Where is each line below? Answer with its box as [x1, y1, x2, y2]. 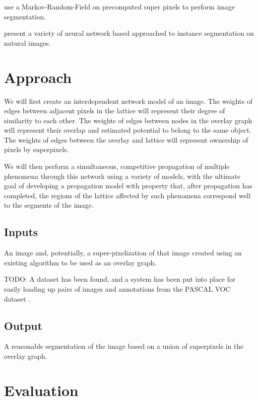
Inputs [4, 224, 38, 240]
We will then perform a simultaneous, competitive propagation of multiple [4, 161, 230, 171]
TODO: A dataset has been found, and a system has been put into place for [4, 274, 236, 284]
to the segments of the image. [4, 200, 94, 210]
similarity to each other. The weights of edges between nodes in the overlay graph [4, 115, 253, 125]
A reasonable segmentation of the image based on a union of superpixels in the [4, 341, 244, 351]
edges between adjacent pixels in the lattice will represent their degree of [4, 105, 225, 116]
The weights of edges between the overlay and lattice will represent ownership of [4, 134, 248, 145]
